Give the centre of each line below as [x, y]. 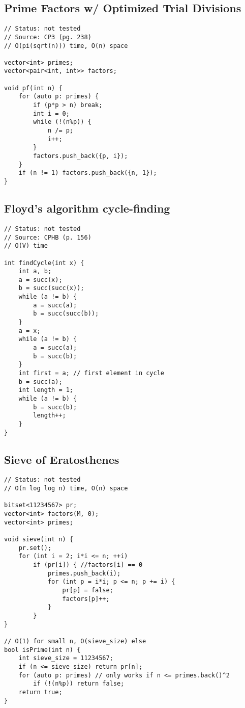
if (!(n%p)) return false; [79, 684]
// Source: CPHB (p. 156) [48, 237]
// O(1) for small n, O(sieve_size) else [75, 641]
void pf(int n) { [33, 88]
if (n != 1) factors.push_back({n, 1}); [88, 173]
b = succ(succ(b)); [66, 314]
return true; [40, 692]
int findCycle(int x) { [44, 263]
